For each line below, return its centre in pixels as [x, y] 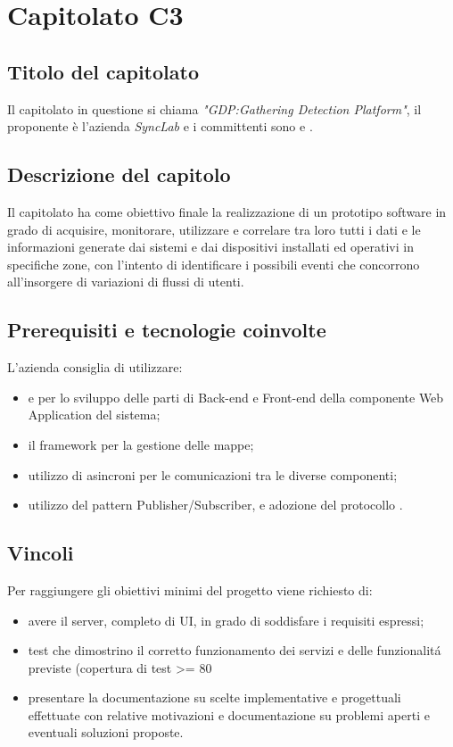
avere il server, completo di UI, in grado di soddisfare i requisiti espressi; [226, 620]
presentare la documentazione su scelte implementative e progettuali [214, 697]
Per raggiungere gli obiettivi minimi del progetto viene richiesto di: [190, 589]
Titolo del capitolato [103, 71]
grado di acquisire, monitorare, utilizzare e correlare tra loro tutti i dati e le [214, 229]
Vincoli [41, 553]
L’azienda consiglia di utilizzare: [95, 367]
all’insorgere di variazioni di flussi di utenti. [126, 282]
